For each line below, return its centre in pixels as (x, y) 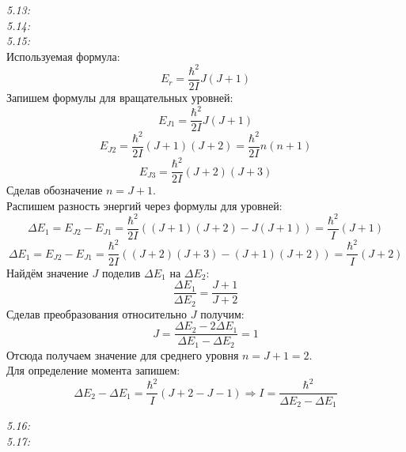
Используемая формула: (63, 56)
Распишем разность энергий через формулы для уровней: (144, 205)
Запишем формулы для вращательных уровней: (120, 97)
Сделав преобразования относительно (97, 313)
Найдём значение (47, 272)
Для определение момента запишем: (93, 370)
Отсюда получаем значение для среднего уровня (123, 354)
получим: (222, 313)
